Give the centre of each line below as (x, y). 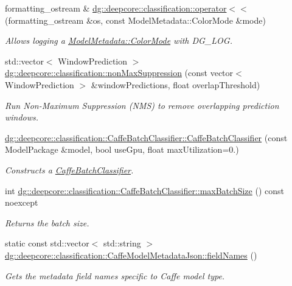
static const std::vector (47, 243)
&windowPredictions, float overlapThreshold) (176, 84)
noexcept (22, 202)
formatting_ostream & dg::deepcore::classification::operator (116, 8)
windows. (22, 117)
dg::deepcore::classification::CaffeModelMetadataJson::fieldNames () (131, 255)
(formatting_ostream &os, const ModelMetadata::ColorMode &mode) (135, 20)
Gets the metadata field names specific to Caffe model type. (115, 275)
